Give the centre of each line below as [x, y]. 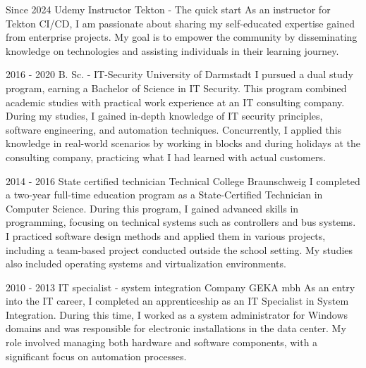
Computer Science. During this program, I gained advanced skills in [152, 208]
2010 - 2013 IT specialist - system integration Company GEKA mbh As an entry [181, 287]
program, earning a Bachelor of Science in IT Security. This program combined [176, 88]
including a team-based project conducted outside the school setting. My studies [179, 249]
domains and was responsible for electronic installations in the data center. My [176, 328]
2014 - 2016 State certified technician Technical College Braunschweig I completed [183, 180]
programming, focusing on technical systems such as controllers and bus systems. [181, 222]
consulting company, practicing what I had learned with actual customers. [166, 157]
